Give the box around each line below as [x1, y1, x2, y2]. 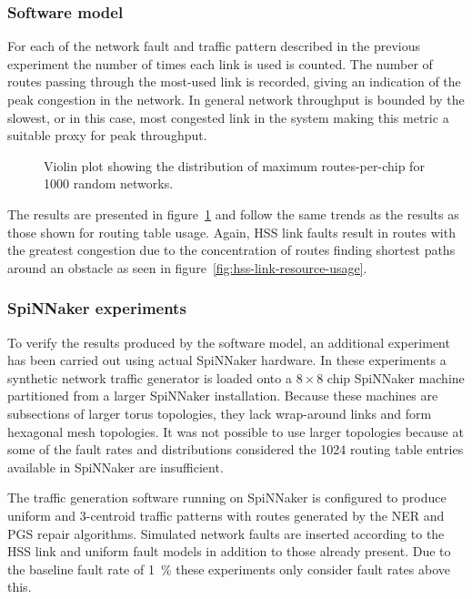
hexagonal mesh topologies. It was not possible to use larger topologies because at [7, 421, 464, 441]
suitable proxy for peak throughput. [7, 126, 207, 145]
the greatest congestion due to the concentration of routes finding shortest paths [7, 240, 456, 259]
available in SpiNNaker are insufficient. [7, 457, 224, 476]
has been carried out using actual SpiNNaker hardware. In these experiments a [7, 350, 447, 370]
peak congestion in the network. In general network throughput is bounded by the [7, 90, 465, 108]
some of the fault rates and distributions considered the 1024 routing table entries [7, 440, 464, 459]
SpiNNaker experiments [7, 297, 186, 320]
